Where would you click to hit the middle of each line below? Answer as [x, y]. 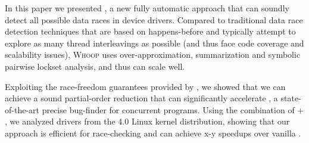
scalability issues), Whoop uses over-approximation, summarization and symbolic [153, 55]
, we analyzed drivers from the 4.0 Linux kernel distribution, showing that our [147, 121]
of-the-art [22, 109]
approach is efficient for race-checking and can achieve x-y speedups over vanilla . [153, 133]
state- [291, 98]
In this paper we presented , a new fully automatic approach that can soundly [147, 8]
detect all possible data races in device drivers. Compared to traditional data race [154, 19]
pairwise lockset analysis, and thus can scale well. [95, 66]
